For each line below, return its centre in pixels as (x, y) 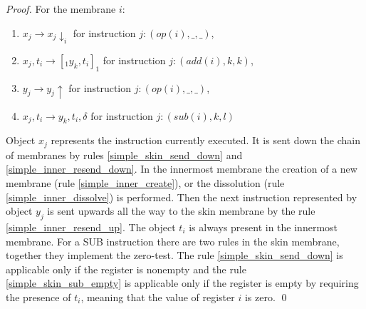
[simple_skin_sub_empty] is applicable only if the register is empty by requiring (182, 283)
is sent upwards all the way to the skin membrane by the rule (181, 211)
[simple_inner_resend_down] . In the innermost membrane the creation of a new (182, 169)
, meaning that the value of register (158, 297)
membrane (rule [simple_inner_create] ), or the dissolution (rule (145, 183)
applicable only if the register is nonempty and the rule (126, 269)
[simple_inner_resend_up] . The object (91, 227)
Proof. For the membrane (61, 9)
